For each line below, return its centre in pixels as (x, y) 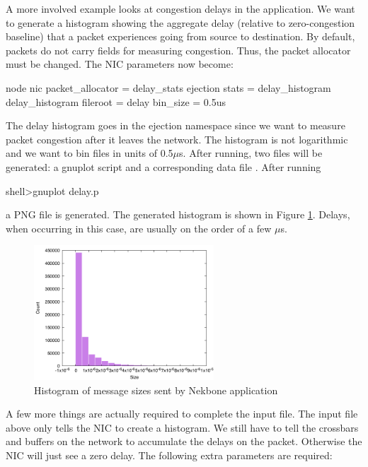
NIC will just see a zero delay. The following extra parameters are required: (169, 455)
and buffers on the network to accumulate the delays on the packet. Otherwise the (184, 441)
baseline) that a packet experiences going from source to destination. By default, (180, 36)
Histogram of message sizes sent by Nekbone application (156, 390)
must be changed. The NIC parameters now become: (120, 64)
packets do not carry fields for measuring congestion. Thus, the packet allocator (178, 50)
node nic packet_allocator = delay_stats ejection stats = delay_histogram (168, 87)
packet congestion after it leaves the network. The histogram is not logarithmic (177, 139)
